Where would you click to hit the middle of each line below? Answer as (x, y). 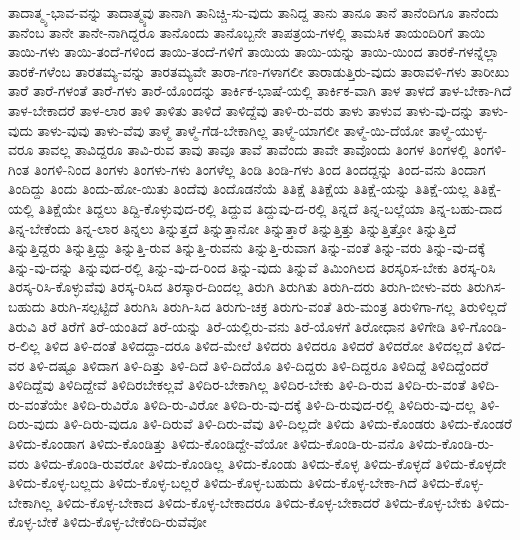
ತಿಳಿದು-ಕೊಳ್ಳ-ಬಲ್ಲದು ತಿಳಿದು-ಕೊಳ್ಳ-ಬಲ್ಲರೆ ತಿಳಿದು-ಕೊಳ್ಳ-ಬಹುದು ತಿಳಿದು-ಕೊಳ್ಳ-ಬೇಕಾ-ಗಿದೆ (212, 482)
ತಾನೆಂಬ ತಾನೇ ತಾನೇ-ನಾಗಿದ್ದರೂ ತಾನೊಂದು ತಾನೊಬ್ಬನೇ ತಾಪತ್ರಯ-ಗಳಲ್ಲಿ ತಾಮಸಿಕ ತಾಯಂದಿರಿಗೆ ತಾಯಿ (246, 31)
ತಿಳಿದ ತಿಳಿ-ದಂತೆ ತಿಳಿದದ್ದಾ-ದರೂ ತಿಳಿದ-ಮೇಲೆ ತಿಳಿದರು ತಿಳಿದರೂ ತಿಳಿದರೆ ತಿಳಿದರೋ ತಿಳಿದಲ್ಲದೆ (258, 345)
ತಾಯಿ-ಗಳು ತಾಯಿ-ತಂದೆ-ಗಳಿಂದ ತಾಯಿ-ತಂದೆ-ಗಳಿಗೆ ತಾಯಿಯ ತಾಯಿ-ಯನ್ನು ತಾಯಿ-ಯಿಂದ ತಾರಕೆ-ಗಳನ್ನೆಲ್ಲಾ (254, 51)
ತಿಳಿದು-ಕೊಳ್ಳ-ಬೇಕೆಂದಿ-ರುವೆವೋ (134, 521)
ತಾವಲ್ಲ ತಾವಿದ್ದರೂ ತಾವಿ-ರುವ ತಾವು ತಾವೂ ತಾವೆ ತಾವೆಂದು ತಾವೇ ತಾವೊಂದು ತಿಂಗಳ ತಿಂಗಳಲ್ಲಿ (253, 149)
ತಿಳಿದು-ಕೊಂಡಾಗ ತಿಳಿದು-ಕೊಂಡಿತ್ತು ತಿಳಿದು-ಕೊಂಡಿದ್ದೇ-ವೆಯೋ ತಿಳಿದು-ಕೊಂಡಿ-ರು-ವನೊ (206, 443)
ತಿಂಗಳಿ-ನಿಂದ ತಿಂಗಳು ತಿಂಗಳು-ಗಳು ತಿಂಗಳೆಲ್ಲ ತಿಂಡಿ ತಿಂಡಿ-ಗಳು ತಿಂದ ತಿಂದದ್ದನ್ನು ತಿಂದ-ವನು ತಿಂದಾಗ (259, 168)
